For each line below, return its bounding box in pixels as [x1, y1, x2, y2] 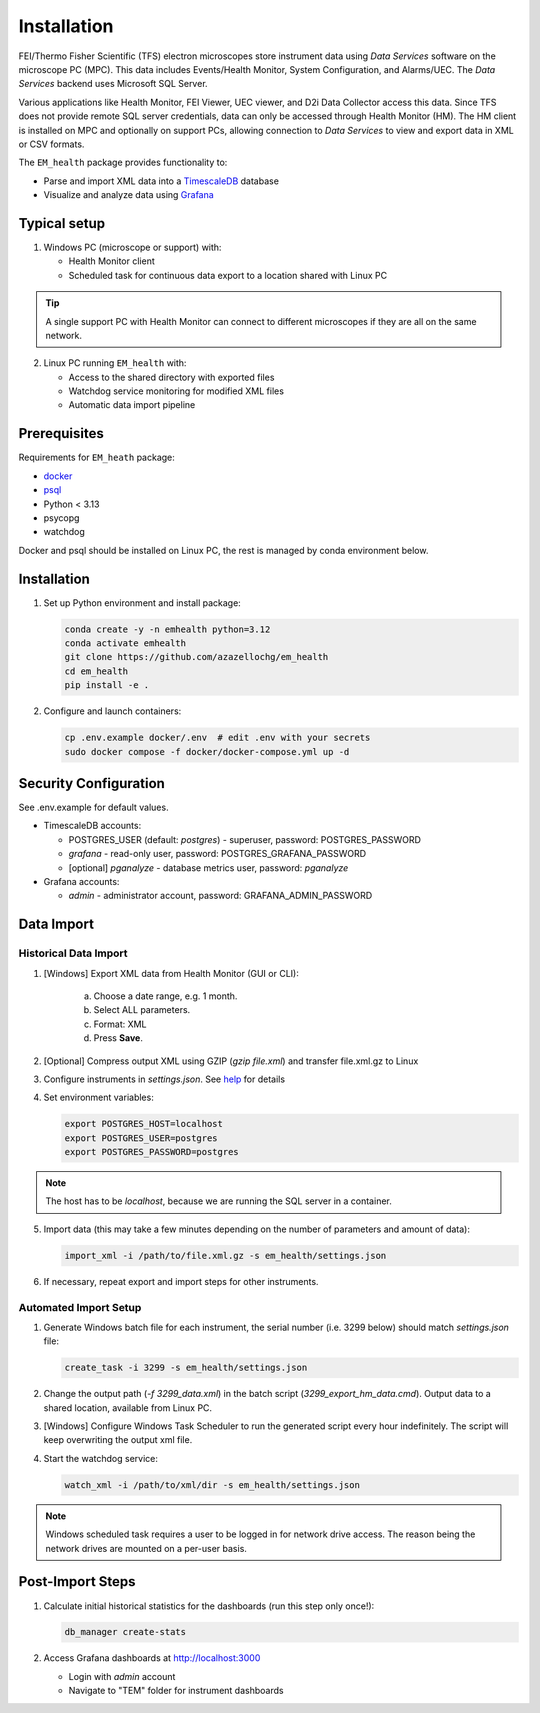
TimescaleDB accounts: [43, 820, 142, 832]
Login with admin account [68, 1670, 176, 1682]
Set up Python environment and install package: [43, 596, 242, 609]
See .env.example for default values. [18, 801, 169, 814]
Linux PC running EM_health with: [43, 357, 187, 369]
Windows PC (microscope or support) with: [43, 241, 222, 253]
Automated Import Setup [18, 1300, 142, 1314]
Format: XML [93, 1018, 147, 1030]
